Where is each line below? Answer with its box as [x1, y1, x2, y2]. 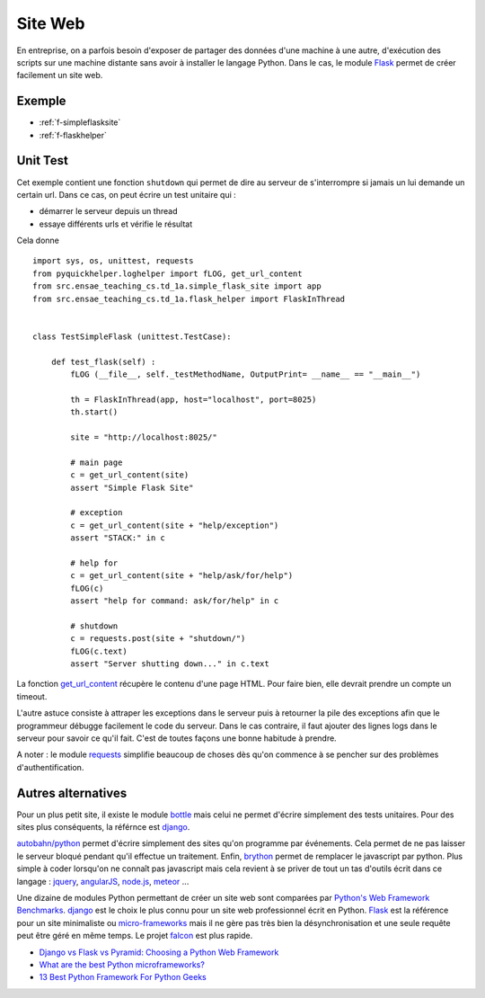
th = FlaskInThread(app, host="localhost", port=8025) [70, 394, 317, 405]
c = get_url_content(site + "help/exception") [70, 520, 279, 530]
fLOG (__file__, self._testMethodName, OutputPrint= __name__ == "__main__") [70, 370, 421, 379]
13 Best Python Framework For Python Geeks [39, 972, 207, 983]
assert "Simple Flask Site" [70, 482, 194, 493]
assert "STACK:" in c [70, 533, 166, 543]
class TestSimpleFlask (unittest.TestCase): [32, 331, 233, 342]
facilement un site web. [16, 70, 103, 81]
